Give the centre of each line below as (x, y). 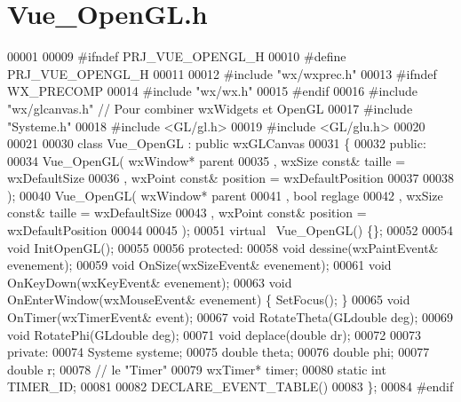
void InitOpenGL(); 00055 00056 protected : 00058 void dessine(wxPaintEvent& (223, 247)
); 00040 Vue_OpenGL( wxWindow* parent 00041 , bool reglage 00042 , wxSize (225, 195)
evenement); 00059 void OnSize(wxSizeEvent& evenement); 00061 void (199, 265)
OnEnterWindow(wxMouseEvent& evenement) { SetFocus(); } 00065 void (209, 300)
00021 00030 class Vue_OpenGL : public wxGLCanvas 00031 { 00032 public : (217, 143)
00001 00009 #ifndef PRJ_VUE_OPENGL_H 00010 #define (177, 56)
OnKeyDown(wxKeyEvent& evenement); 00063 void (150, 282)
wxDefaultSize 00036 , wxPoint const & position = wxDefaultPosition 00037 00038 (231, 178)
